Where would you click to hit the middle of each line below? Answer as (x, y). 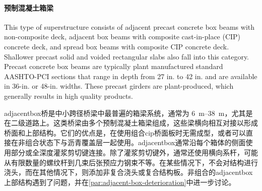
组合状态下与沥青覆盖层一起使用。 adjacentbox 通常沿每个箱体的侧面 (135, 142)
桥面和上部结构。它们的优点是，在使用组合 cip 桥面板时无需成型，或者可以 (125, 132)
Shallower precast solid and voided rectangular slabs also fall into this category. (127, 56)
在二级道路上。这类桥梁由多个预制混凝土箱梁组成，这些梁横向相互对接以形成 (131, 123)
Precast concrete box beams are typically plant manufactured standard (114, 66)
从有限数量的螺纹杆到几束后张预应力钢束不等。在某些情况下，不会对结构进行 (131, 162)
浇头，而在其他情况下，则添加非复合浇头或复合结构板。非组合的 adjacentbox (128, 172)
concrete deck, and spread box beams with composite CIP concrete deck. (117, 46)
